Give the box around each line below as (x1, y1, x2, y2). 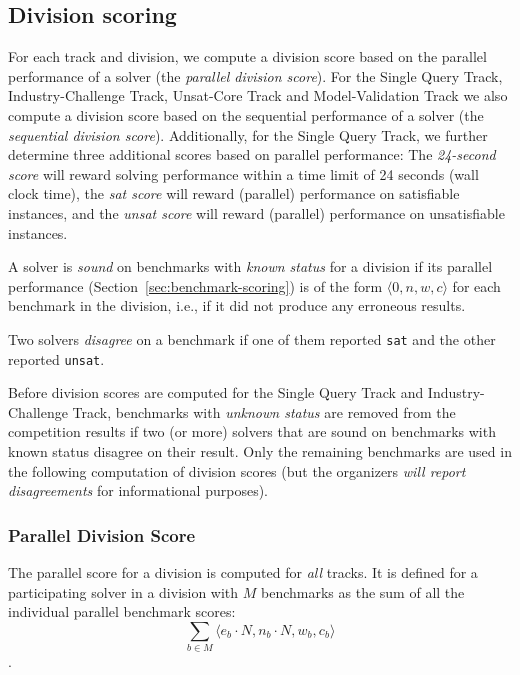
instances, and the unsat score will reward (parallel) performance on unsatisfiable (8, 202, 505, 223)
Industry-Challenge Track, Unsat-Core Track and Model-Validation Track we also (8, 85, 508, 106)
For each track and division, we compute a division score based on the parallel (8, 46, 487, 67)
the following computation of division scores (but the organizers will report (8, 460, 466, 481)
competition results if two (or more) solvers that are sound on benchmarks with (8, 421, 496, 442)
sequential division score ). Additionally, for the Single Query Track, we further (8, 124, 488, 145)
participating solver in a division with (8, 581, 239, 602)
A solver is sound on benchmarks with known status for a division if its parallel (8, 256, 493, 277)
